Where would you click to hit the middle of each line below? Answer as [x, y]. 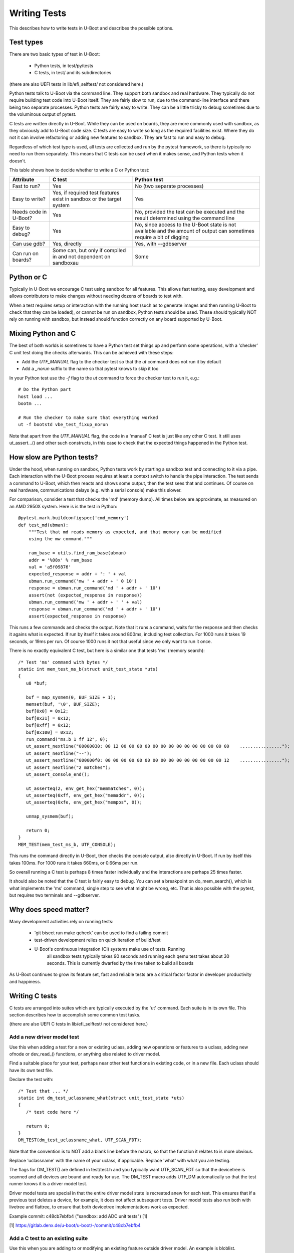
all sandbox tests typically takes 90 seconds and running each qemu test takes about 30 [138, 956]
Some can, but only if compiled [89, 251]
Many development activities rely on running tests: [61, 922]
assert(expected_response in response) [77, 616]
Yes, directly [67, 244]
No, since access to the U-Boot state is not [186, 225]
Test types [26, 42]
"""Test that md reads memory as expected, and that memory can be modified [125, 532]
